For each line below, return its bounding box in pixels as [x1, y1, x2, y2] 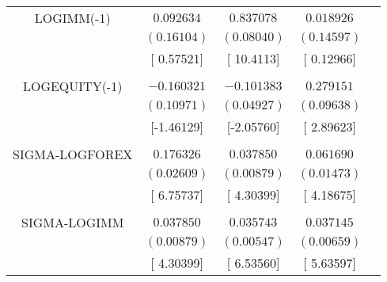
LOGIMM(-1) [34, 9, 111, 27]
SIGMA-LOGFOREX [13, 145, 133, 163]
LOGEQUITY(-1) [22, 77, 123, 95]
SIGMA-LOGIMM [21, 213, 124, 231]
